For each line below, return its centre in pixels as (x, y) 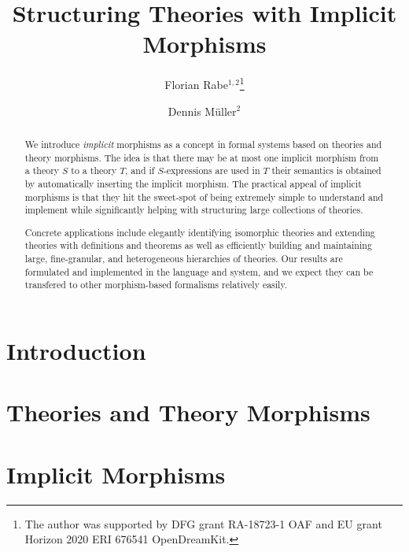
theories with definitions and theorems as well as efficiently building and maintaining (198, 245)
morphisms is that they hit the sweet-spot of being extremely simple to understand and (204, 196)
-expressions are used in (212, 170)
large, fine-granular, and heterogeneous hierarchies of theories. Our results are (184, 259)
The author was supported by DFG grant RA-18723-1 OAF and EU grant (203, 523)
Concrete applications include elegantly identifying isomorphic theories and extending (200, 232)
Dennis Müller (202, 111)
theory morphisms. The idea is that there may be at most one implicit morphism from (202, 157)
